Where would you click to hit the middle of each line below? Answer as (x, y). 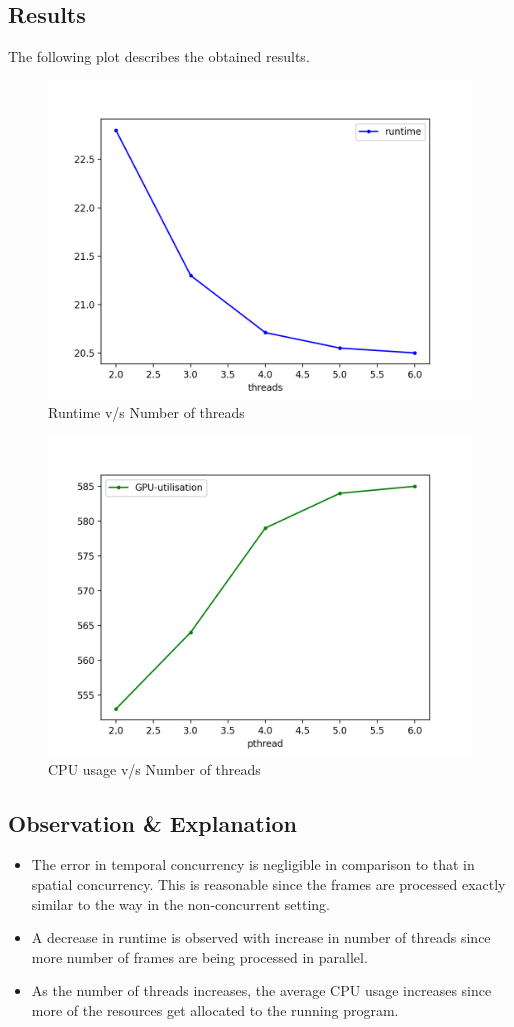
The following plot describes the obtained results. (159, 56)
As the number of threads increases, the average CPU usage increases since (261, 990)
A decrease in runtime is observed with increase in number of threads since (261, 937)
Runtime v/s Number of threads (146, 412)
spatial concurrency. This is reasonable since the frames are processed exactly (268, 883)
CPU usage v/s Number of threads (154, 768)
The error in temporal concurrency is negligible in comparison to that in (253, 864)
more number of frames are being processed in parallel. (199, 956)
